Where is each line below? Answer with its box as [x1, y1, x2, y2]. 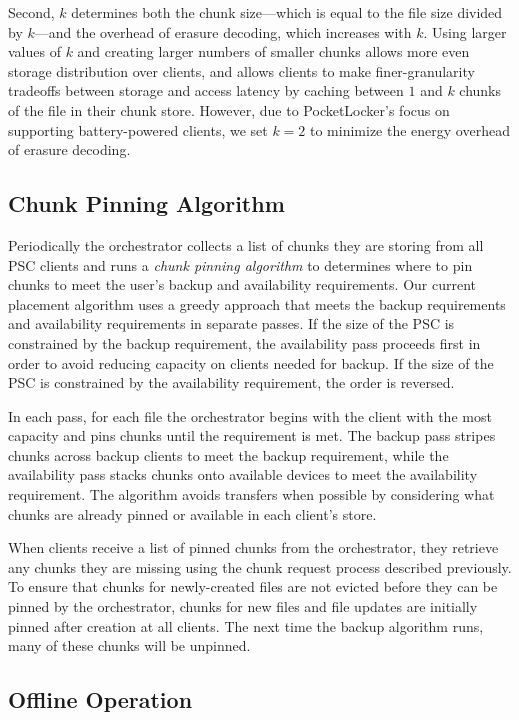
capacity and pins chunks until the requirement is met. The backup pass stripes [8, 425, 496, 446]
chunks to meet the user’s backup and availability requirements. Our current [8, 274, 476, 295]
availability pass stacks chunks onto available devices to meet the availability [8, 464, 478, 485]
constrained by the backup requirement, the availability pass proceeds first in [8, 332, 481, 353]
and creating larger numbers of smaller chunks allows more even [77, 41, 470, 62]
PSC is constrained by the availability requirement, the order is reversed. [8, 372, 455, 393]
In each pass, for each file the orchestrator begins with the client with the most [8, 405, 492, 426]
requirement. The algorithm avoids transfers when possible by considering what [8, 484, 495, 505]
